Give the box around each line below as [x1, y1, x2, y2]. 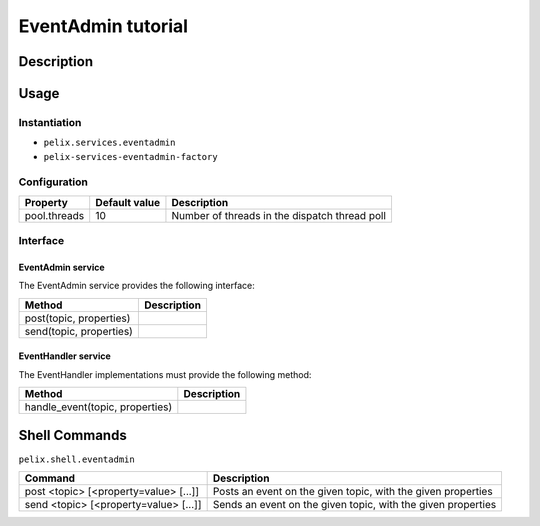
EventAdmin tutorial [18, 15, 189, 37]
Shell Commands [18, 426, 127, 444]
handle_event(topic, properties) [24, 400, 173, 414]
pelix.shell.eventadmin [18, 453, 135, 465]
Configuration [18, 175, 89, 189]
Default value [95, 195, 161, 209]
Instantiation [18, 115, 82, 129]
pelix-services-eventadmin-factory [43, 151, 219, 162]
